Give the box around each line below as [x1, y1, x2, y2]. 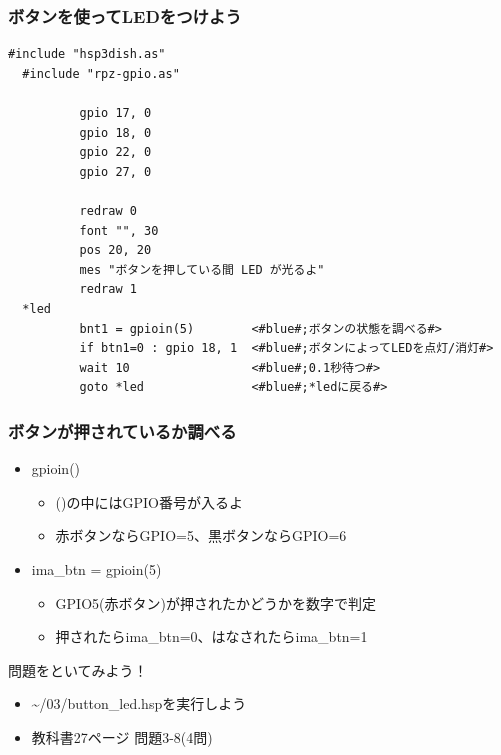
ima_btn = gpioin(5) [31, 558, 162, 579]
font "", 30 [79, 223, 159, 238]
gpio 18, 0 [79, 125, 152, 140]
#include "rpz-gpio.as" [22, 66, 180, 81]
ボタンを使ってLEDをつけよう [8, 3, 242, 28]
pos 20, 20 [79, 243, 152, 258]
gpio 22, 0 [79, 145, 152, 160]
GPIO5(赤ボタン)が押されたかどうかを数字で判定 [55, 592, 376, 613]
